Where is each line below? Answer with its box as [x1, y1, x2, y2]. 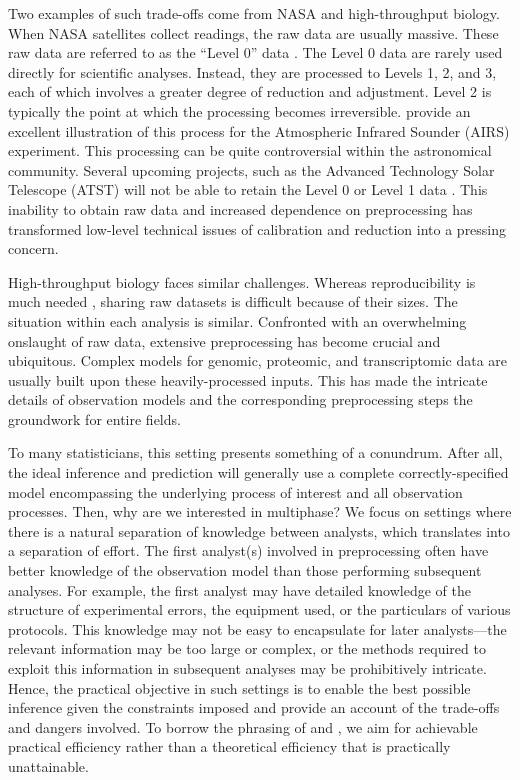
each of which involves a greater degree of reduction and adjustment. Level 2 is [8, 81, 492, 102]
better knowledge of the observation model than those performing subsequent [8, 560, 482, 581]
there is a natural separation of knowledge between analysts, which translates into [8, 520, 510, 541]
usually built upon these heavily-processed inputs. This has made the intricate [8, 369, 488, 390]
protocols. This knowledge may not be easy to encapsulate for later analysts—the [8, 618, 507, 639]
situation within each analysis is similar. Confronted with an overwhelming [8, 310, 467, 331]
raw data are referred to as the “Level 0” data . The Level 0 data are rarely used [8, 42, 503, 63]
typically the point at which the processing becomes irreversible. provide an [8, 100, 471, 121]
